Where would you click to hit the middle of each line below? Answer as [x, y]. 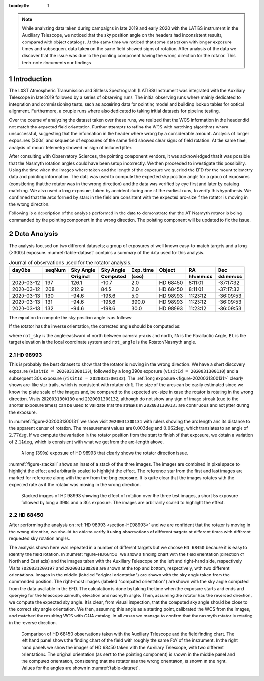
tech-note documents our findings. [57, 62]
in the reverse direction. [33, 622]
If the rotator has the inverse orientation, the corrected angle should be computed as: [95, 326]
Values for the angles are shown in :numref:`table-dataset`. [81, 668]
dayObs [21, 270]
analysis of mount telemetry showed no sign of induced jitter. [71, 147]
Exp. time [143, 270]
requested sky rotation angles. [40, 538]
